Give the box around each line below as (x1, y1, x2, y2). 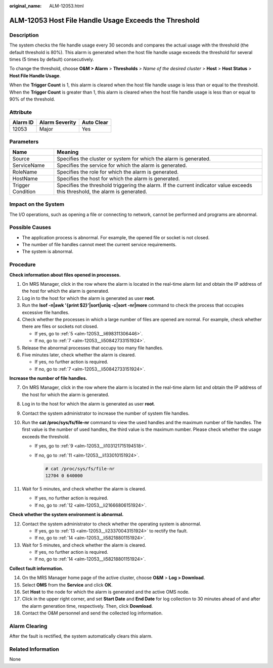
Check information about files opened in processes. (9, 272, 121, 278)
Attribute (9, 109, 32, 116)
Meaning (57, 148, 79, 155)
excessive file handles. (22, 309, 70, 316)
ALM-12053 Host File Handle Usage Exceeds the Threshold (9, 16, 200, 25)
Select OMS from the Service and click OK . (22, 582, 113, 588)
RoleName (12, 168, 37, 175)
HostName (12, 175, 38, 182)
